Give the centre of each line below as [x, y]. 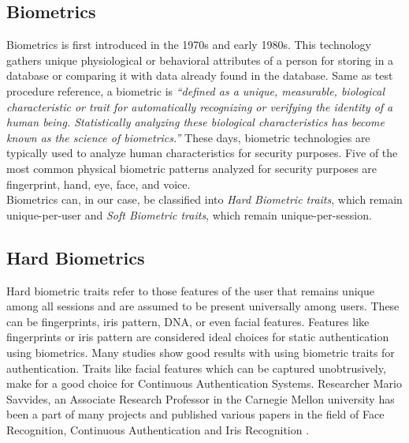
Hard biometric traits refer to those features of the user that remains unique [190, 290]
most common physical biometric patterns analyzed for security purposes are [192, 168]
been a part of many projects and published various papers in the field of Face [195, 414]
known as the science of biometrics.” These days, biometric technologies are [188, 137]
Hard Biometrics [76, 257]
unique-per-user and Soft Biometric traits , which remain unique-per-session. [189, 214]
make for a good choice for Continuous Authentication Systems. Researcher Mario [204, 383]
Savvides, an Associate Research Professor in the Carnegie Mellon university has [201, 398]
